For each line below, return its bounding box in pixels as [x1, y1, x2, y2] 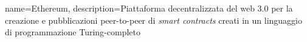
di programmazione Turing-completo [5, 26, 140, 38]
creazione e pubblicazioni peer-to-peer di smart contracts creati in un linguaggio [5, 13, 302, 26]
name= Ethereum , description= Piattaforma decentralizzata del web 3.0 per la [5, 2, 293, 14]
